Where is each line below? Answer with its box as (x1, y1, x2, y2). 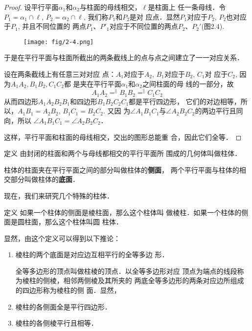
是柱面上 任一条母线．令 (148, 2, 226, 12)
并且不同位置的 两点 (22, 21, 86, 31)
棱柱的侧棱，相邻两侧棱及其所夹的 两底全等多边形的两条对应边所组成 (22, 275, 244, 286)
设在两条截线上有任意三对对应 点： (4, 69, 116, 79)
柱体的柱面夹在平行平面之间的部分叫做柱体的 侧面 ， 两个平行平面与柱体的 (4, 164, 239, 175)
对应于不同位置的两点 (109, 21, 178, 31)
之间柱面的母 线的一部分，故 (142, 78, 234, 88)
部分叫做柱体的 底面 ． (10, 174, 79, 184)
